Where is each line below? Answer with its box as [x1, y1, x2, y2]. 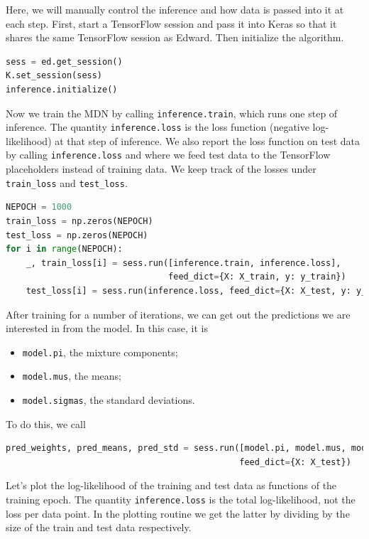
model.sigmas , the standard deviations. [22, 393, 195, 407]
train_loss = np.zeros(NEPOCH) [6, 215, 153, 226]
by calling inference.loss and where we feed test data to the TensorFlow [6, 147, 331, 162]
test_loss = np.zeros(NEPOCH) [6, 230, 148, 240]
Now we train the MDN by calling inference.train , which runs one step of [6, 105, 338, 120]
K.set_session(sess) [6, 70, 103, 81]
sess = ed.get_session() [6, 56, 123, 67]
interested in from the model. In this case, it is [6, 321, 209, 336]
